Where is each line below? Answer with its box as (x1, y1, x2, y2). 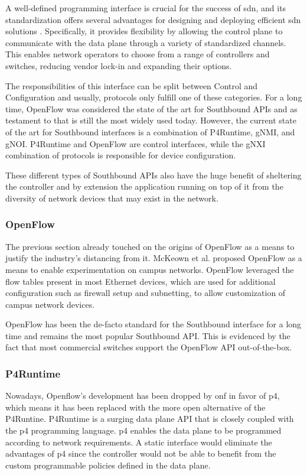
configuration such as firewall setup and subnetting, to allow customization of (5, 287, 286, 299)
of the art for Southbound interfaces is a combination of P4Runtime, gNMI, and (5, 125, 295, 138)
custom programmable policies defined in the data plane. (5, 458, 211, 471)
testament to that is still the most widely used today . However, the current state (5, 114, 296, 126)
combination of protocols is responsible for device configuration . (5, 149, 236, 161)
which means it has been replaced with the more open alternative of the (5, 401, 266, 413)
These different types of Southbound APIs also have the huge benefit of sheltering (5, 168, 302, 181)
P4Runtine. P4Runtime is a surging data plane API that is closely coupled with (5, 412, 294, 425)
